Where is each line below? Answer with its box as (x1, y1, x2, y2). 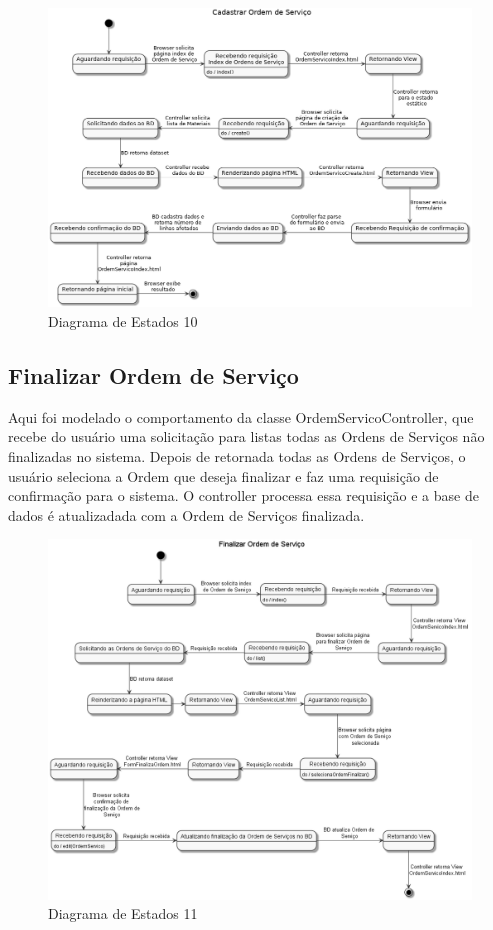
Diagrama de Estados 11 (48, 903, 198, 924)
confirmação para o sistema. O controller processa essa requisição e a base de (8, 485, 479, 506)
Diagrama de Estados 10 (48, 310, 198, 331)
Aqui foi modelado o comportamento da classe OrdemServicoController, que (8, 406, 474, 427)
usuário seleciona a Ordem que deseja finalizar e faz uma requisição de (8, 465, 439, 486)
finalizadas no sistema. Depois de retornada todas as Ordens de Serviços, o (8, 445, 466, 466)
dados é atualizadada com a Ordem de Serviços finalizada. (8, 504, 365, 525)
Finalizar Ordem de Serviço (8, 359, 299, 390)
